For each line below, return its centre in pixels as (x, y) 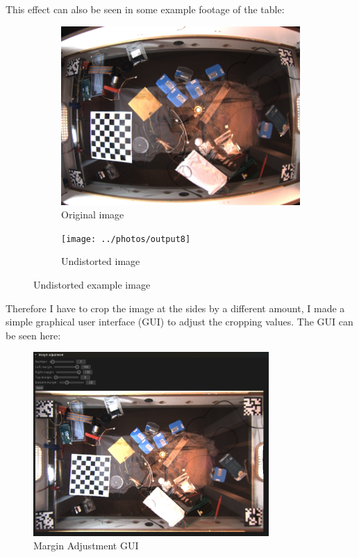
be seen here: (33, 335)
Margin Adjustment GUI (86, 546)
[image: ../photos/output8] (126, 239)
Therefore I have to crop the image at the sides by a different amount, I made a (175, 308)
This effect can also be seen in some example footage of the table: (145, 9)
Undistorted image (101, 261)
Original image (93, 215)
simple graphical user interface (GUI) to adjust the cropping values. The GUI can (179, 322)
